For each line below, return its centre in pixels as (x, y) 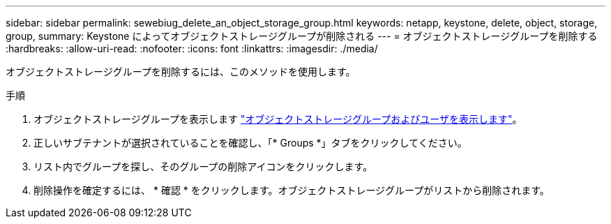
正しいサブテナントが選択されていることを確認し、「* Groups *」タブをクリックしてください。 (250, 143)
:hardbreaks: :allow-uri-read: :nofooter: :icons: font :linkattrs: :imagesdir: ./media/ (192, 48)
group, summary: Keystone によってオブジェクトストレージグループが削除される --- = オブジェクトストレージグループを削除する (302, 36)
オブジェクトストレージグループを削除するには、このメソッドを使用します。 (181, 72)
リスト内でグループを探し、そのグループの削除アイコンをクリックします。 (203, 166)
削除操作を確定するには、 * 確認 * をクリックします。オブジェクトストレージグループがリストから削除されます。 (292, 190)
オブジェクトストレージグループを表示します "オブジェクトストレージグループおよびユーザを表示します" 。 (278, 119)
